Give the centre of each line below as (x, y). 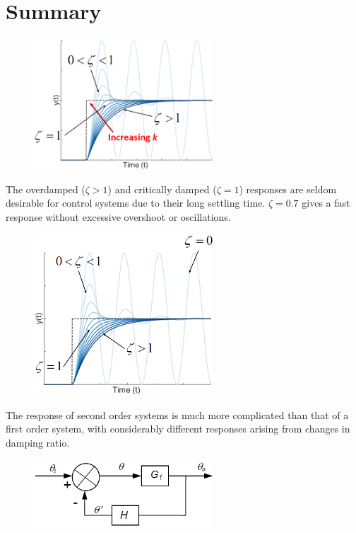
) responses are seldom (288, 189)
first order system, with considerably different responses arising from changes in (178, 429)
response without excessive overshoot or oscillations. (118, 216)
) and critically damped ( (162, 189)
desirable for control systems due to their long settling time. (136, 203)
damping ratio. (38, 442)
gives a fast (326, 203)
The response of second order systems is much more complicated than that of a (177, 414)
